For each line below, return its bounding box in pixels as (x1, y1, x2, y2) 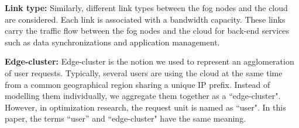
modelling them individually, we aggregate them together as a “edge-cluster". (5, 90, 281, 102)
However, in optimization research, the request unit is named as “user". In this (5, 101, 286, 113)
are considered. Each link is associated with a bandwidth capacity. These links (5, 13, 286, 25)
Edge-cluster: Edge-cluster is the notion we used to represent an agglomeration (5, 55, 294, 67)
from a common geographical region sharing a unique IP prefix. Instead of (5, 78, 270, 90)
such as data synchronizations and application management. (5, 35, 220, 48)
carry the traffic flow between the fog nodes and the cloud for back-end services (5, 24, 290, 37)
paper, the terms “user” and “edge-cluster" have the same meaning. (5, 112, 246, 125)
